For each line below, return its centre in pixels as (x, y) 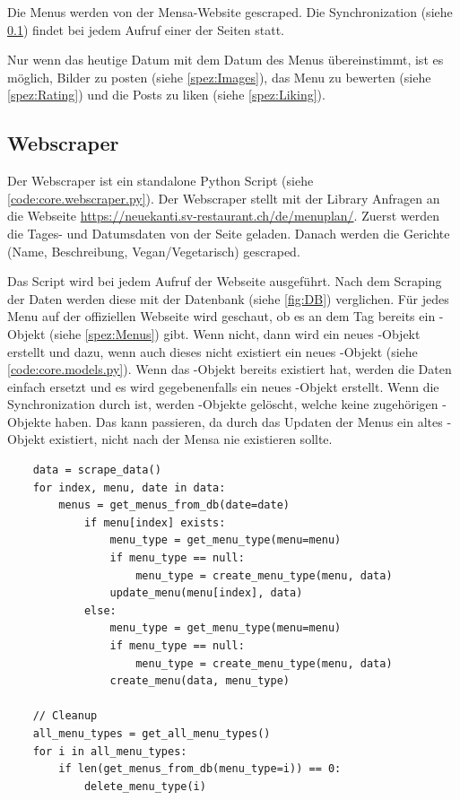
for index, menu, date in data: (129, 487)
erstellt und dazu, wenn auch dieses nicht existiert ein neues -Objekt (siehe (213, 351)
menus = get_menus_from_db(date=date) (174, 505)
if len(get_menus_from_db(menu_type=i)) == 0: (200, 769)
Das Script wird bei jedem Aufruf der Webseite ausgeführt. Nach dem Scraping (225, 281)
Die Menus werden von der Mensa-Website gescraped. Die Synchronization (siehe (230, 12)
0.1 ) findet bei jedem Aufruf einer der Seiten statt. (146, 29)
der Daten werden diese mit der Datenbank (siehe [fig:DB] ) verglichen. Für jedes (228, 298)
